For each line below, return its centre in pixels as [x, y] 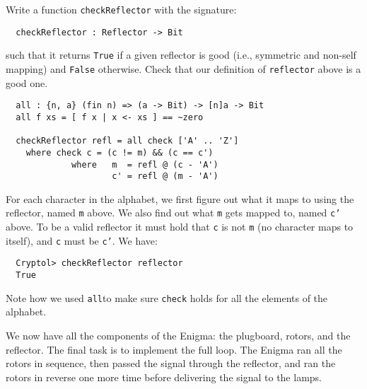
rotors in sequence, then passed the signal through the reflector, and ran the [171, 363]
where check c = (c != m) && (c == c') [120, 152]
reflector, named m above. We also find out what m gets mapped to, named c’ [173, 213]
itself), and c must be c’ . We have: [82, 240]
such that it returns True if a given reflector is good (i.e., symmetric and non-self [181, 55]
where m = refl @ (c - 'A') [145, 164]
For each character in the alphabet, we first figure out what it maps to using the [180, 198]
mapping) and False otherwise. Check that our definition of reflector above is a [183, 68]
